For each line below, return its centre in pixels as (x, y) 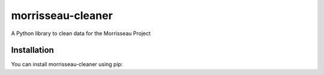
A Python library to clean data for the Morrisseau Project (81, 33)
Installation (32, 50)
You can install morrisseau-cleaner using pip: (67, 64)
